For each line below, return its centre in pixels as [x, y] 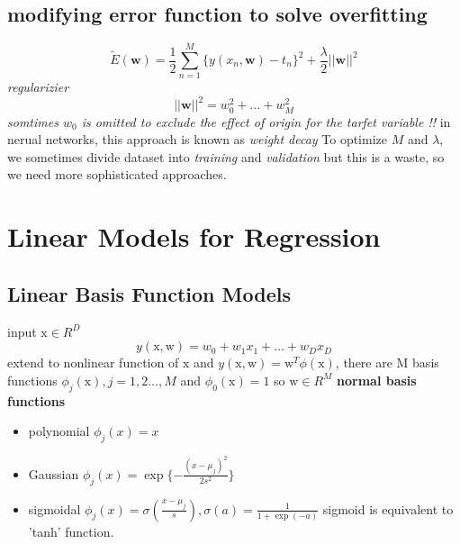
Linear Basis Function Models [149, 293]
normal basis [377, 380]
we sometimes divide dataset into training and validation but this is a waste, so [226, 156]
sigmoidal [54, 508]
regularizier [38, 87]
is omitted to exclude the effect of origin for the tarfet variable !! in [266, 121]
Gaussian [54, 473]
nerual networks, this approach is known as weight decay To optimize [198, 139]
